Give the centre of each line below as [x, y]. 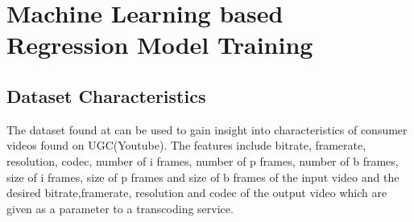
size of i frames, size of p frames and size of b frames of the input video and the [203, 177]
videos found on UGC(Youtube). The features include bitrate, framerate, [186, 145]
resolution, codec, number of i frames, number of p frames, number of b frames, [203, 160]
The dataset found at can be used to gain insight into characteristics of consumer [207, 129]
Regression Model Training [160, 45]
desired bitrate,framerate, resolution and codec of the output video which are [197, 193]
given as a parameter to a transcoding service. [120, 208]
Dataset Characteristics [106, 95]
